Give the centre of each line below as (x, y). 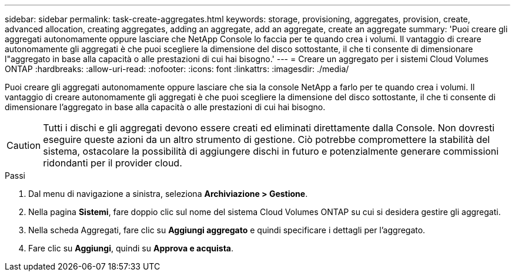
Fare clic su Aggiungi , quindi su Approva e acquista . (131, 248)
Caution (24, 145)
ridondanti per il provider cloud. (113, 163)
